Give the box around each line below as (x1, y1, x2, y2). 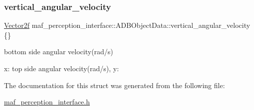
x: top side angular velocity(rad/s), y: (4, 63, 119, 73)
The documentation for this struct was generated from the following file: (4, 80, 225, 90)
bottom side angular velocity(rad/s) (4, 46, 113, 57)
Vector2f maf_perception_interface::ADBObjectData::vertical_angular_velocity (4, 20, 251, 30)
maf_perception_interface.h (4, 97, 90, 107)
